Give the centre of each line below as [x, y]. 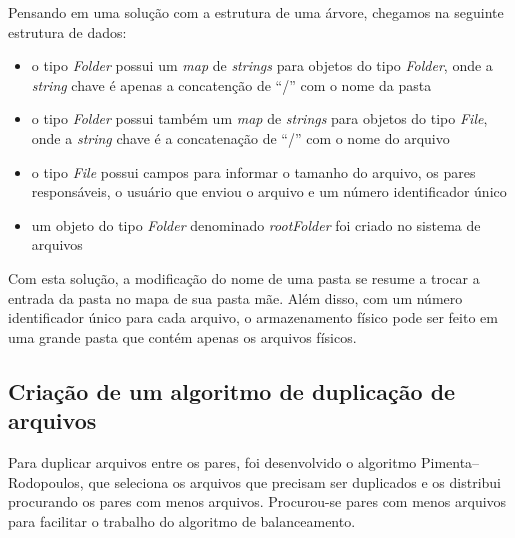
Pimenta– [450, 461]
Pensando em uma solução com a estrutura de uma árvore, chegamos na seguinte [256, 12]
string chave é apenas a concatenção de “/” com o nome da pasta [231, 84]
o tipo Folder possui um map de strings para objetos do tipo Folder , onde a [262, 65]
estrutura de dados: [67, 31]
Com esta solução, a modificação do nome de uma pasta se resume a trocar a [244, 277]
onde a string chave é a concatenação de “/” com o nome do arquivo [240, 137]
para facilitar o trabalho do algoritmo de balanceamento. [182, 520]
